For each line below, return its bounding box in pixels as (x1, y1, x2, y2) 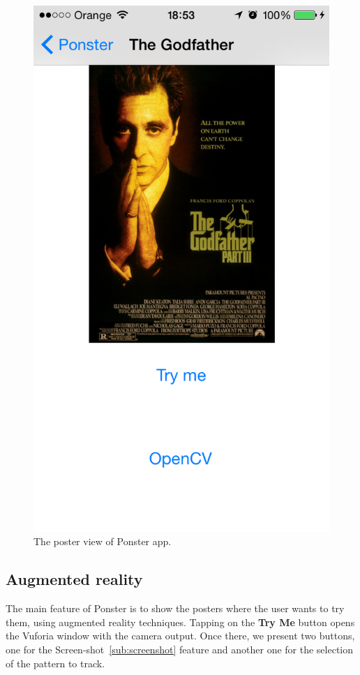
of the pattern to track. (6, 655, 105, 670)
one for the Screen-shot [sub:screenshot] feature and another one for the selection (6, 641, 354, 656)
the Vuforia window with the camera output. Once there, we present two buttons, (6, 628, 355, 643)
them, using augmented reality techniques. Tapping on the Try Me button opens (6, 614, 355, 629)
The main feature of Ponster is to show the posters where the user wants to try (6, 601, 345, 616)
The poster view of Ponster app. (33, 534, 172, 549)
